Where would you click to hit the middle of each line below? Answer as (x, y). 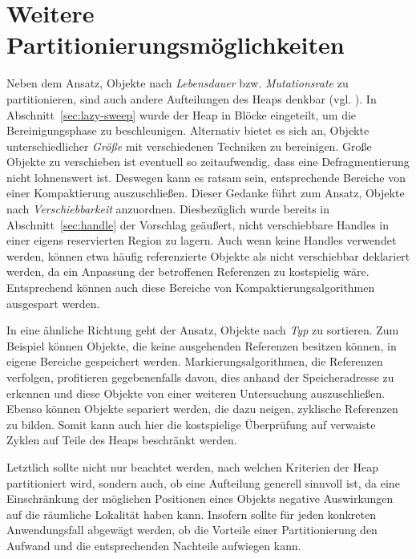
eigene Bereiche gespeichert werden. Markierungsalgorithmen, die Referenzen (195, 361)
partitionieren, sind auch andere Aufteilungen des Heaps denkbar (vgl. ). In (192, 98)
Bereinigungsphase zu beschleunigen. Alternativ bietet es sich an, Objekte (188, 130)
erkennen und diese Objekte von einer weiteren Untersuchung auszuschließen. (196, 393)
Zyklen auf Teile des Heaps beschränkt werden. (122, 440)
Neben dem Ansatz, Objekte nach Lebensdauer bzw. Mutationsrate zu (178, 83)
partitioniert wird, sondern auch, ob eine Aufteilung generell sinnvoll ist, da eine (203, 482)
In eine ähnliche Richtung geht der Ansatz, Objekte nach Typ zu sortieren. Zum (203, 330)
